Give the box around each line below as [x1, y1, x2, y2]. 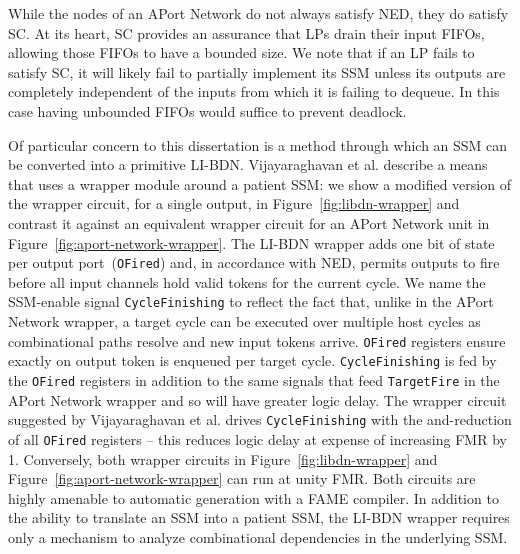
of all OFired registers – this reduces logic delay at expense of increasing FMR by [8, 428, 507, 449]
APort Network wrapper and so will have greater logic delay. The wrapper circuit [8, 389, 507, 410]
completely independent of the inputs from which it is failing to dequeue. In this [8, 81, 500, 102]
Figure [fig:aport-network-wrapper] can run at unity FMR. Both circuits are [8, 468, 476, 489]
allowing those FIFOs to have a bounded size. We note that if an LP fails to [8, 42, 475, 63]
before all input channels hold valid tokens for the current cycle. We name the [8, 271, 486, 292]
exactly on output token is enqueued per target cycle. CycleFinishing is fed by [8, 350, 497, 371]
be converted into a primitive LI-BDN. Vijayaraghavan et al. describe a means [8, 154, 488, 175]
